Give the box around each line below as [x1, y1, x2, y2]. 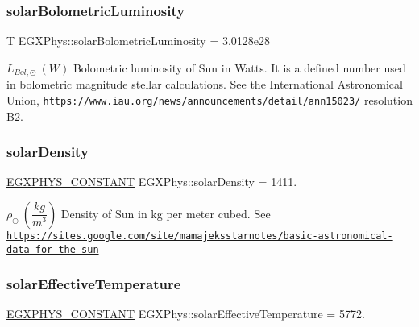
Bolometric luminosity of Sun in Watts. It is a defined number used [73, 59, 406, 76]
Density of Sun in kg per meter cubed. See [60, 205, 271, 221]
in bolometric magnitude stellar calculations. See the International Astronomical [6, 76, 403, 93]
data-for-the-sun [6, 243, 99, 255]
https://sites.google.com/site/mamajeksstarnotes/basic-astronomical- [6, 230, 393, 242]
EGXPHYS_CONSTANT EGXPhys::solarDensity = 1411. [6, 173, 297, 190]
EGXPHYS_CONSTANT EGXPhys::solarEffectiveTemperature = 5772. [6, 305, 365, 322]
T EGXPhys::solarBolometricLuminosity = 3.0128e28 [6, 32, 271, 49]
